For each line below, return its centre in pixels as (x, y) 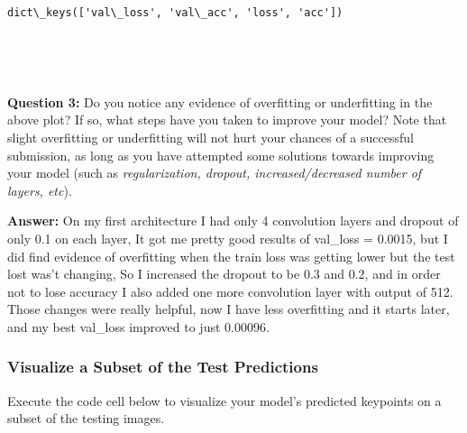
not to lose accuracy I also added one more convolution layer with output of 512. (230, 291)
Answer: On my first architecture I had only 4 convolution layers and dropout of (233, 221)
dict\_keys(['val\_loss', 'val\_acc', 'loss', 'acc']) (175, 13)
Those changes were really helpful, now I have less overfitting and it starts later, (229, 309)
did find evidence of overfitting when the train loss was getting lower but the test (231, 256)
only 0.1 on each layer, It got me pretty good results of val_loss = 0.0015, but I (228, 238)
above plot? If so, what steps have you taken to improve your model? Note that (227, 120)
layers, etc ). (40, 190)
